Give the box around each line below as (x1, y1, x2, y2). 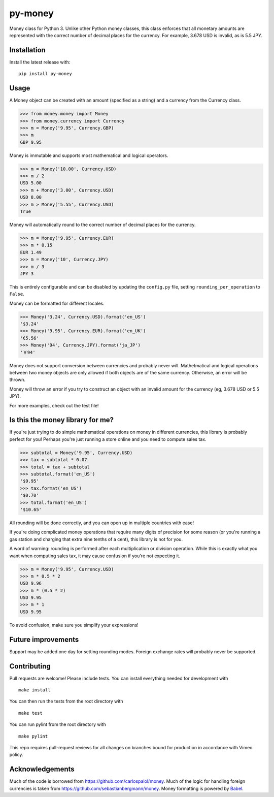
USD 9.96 (20, 581, 42, 586)
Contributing (9, 662, 51, 671)
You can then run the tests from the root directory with (9, 698, 124, 705)
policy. (9, 752, 23, 758)
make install (18, 687, 51, 693)
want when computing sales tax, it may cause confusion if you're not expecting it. (9, 553, 180, 559)
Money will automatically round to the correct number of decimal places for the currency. (9, 221, 196, 228)
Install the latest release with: (9, 59, 71, 65)
